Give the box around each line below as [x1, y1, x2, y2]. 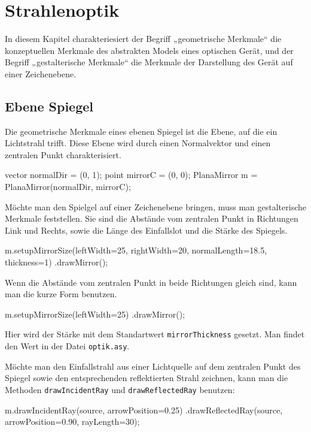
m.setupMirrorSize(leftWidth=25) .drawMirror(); [5, 307, 185, 320]
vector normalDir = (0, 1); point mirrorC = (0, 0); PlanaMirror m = [5, 168, 258, 181]
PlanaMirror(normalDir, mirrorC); [5, 180, 131, 193]
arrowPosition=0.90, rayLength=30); [5, 415, 140, 428]
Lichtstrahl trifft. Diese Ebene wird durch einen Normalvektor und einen [5, 137, 271, 149]
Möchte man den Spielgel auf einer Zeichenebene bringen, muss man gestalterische [5, 200, 306, 213]
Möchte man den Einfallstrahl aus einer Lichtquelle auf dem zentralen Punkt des [5, 360, 301, 372]
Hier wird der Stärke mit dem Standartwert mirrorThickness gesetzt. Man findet [5, 328, 305, 340]
